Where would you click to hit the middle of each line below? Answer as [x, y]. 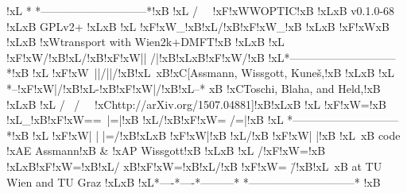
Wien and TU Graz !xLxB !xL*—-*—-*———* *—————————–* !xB [194, 181]
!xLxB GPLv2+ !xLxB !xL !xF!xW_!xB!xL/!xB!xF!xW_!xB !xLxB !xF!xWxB [198, 26]
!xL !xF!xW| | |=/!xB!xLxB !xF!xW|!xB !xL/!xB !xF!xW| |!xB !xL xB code [216, 135]
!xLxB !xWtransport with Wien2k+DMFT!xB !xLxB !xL [145, 42]
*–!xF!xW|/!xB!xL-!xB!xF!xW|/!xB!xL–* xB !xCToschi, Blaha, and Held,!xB [194, 88]
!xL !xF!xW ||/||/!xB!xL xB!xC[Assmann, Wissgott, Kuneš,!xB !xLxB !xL [213, 73]
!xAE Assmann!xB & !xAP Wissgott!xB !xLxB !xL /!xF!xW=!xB [166, 151]
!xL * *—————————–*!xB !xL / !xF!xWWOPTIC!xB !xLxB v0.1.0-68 [201, 10]
